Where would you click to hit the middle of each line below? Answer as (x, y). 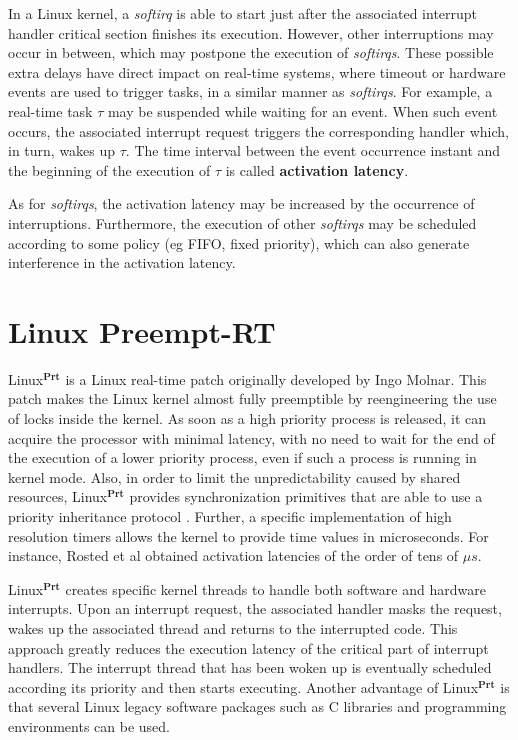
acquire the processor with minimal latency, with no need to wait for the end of (251, 437)
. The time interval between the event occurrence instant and (313, 150)
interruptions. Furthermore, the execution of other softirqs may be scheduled (242, 222)
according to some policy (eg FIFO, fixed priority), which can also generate (239, 242)
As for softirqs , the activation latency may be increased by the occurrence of (241, 203)
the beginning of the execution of (109, 169)
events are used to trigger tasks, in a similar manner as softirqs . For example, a (250, 91)
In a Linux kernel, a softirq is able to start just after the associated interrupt (243, 13)
